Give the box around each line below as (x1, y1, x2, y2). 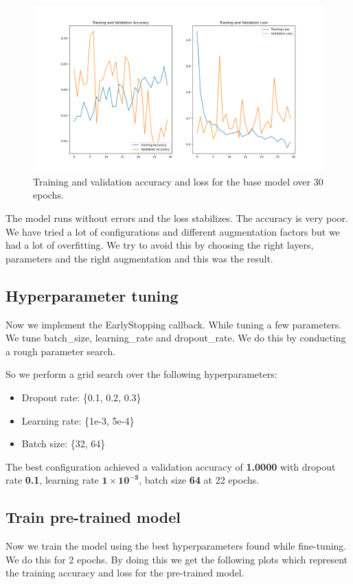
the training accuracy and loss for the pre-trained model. (5, 565, 244, 580)
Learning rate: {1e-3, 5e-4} (21, 413, 135, 427)
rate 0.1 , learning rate (5, 473, 99, 487)
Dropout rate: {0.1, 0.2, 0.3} (21, 390, 141, 404)
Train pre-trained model (5, 506, 181, 528)
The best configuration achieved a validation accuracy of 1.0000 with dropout (5, 459, 336, 473)
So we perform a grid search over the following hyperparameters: (5, 367, 277, 381)
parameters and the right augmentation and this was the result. (5, 251, 273, 265)
